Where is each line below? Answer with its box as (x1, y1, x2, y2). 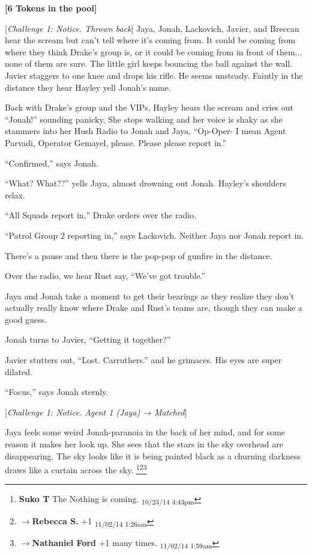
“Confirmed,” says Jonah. (5, 156, 98, 169)
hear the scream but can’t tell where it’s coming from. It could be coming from (5, 34, 296, 46)
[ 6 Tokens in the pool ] (5, 2, 97, 14)
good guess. (5, 313, 47, 325)
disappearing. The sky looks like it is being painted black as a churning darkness (5, 449, 301, 462)
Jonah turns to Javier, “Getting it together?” (5, 333, 171, 346)
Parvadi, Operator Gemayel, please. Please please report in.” (5, 136, 227, 149)
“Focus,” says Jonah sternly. (5, 385, 109, 398)
